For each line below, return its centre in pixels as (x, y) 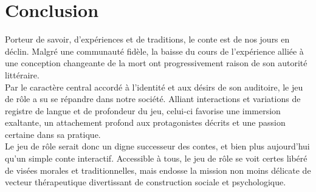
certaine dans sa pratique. (53, 134)
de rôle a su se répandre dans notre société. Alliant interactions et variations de (153, 99)
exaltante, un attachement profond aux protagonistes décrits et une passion (145, 122)
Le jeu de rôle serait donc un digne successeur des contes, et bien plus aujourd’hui (157, 146)
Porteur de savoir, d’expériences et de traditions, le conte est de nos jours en (147, 39)
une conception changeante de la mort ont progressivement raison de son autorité (156, 63)
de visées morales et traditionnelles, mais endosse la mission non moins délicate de (158, 170)
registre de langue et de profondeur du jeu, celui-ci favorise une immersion (143, 110)
